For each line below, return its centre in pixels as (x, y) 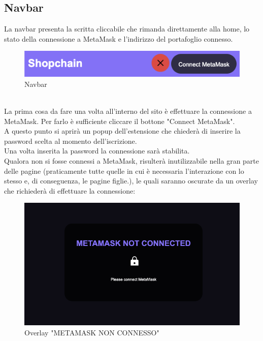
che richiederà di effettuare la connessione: (70, 190)
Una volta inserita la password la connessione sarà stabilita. (97, 151)
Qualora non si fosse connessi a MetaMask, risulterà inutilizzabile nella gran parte (132, 160)
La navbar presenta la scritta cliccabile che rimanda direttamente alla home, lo (127, 29)
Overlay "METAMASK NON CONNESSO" (92, 332)
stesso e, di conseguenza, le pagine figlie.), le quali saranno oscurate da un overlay (131, 181)
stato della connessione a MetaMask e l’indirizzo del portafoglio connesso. (119, 38)
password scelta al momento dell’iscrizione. (71, 141)
